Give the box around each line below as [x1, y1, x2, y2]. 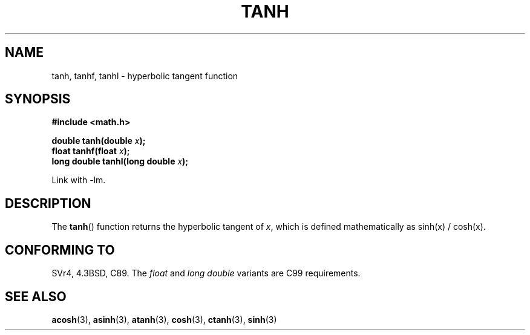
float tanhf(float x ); [51, 146, 130, 157]
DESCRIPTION [5, 195, 91, 211]
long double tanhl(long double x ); [51, 156, 189, 167]
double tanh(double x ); [51, 135, 146, 146]
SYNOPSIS [5, 91, 71, 107]
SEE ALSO [5, 288, 67, 304]
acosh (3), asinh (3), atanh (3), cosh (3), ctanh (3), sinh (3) [51, 314, 277, 325]
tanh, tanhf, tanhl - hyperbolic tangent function [51, 70, 238, 81]
